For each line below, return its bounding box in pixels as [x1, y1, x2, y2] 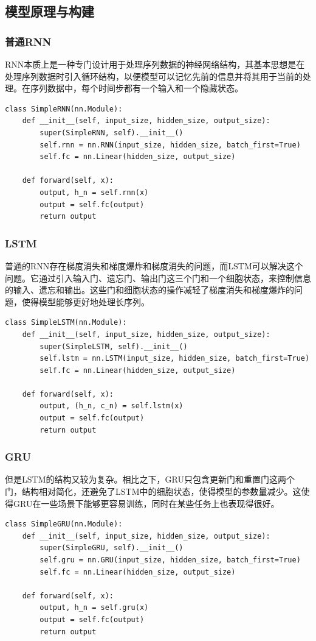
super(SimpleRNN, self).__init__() [39, 128, 184, 137]
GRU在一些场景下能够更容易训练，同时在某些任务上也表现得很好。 [13, 497, 280, 509]
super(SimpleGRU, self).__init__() [39, 544, 184, 553]
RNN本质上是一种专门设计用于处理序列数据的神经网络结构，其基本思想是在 [5, 58, 305, 70]
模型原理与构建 [5, 2, 94, 21]
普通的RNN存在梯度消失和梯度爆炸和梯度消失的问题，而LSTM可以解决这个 [5, 259, 303, 272]
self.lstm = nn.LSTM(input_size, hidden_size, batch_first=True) [39, 354, 310, 363]
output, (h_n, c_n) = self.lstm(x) [39, 402, 184, 411]
